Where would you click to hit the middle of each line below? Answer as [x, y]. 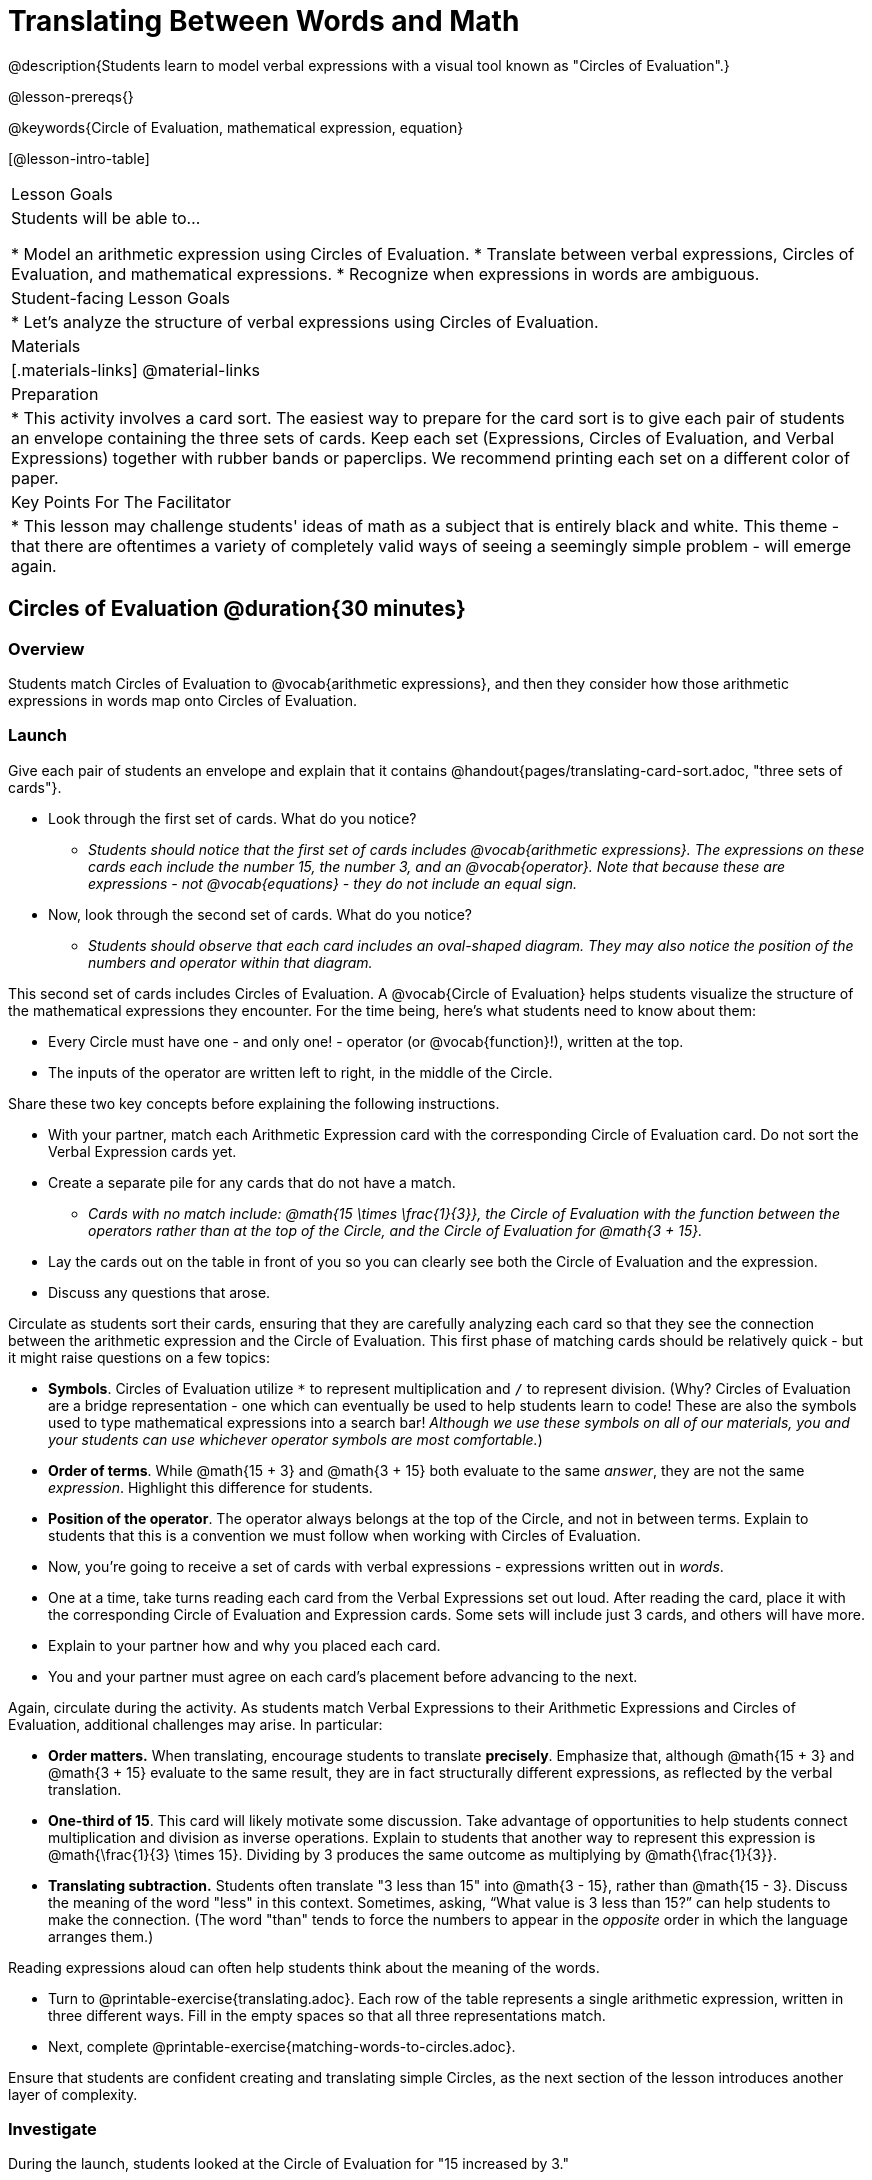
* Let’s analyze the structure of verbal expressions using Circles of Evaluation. [305, 321]
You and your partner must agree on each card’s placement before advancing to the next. [343, 1676]
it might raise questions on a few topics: [139, 1357]
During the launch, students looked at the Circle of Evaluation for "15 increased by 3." [288, 2164]
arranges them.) [101, 1936]
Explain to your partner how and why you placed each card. [244, 1645]
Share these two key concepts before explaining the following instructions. [254, 1103]
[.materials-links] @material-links [135, 369]
